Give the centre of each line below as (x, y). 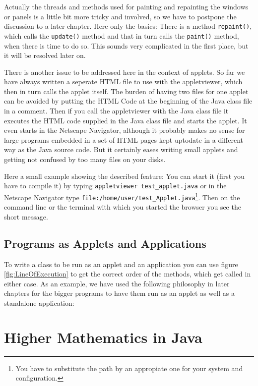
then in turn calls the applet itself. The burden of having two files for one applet (126, 91)
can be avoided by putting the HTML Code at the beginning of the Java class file (128, 101)
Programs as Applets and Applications (105, 243)
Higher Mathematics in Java (103, 337)
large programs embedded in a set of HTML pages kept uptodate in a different (124, 139)
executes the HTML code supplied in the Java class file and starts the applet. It (126, 120)
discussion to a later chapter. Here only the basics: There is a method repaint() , (128, 26)
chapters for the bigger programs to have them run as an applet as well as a (119, 293)
